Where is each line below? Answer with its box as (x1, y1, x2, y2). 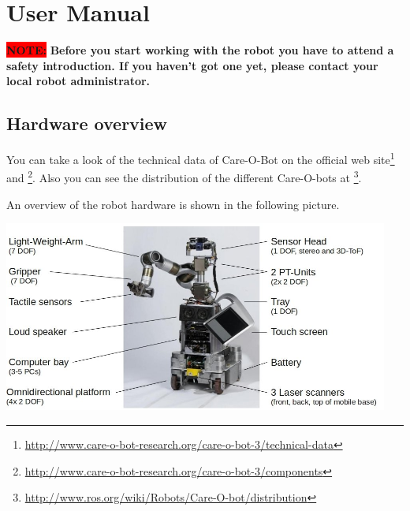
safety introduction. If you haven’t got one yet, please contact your (6, 57, 378, 73)
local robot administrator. (6, 73, 151, 89)
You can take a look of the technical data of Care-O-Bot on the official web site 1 (6, 149, 395, 167)
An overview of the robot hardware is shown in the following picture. (6, 196, 340, 212)
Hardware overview (6, 111, 168, 136)
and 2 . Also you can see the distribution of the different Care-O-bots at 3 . (6, 167, 362, 186)
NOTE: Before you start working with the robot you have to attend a (6, 42, 394, 58)
